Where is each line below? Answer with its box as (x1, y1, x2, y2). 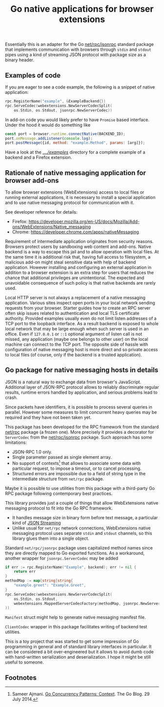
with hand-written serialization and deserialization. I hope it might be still (5, 654, 151, 660)
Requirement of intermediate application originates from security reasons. (5, 239, 154, 244)
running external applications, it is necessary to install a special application (5, 195, 156, 200)
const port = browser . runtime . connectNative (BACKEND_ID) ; (5, 131, 125, 136)
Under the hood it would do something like (5, 122, 91, 128)
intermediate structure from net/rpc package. (12, 476, 104, 482)
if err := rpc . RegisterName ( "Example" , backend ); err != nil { (5, 565, 137, 570)
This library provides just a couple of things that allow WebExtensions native (5, 500, 159, 506)
